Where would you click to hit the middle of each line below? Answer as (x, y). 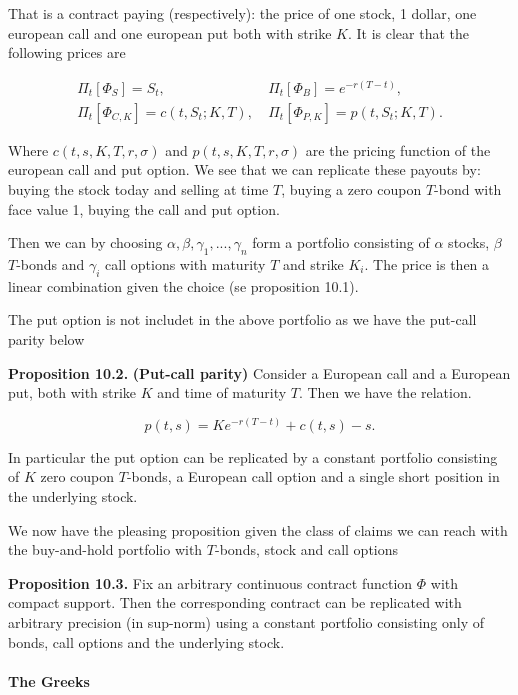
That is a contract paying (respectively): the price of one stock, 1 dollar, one (242, 13)
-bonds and (50, 264)
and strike (313, 264)
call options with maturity (185, 264)
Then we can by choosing (85, 242)
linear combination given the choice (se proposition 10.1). (183, 285)
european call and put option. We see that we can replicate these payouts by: (244, 169)
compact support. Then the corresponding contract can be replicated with (235, 602)
